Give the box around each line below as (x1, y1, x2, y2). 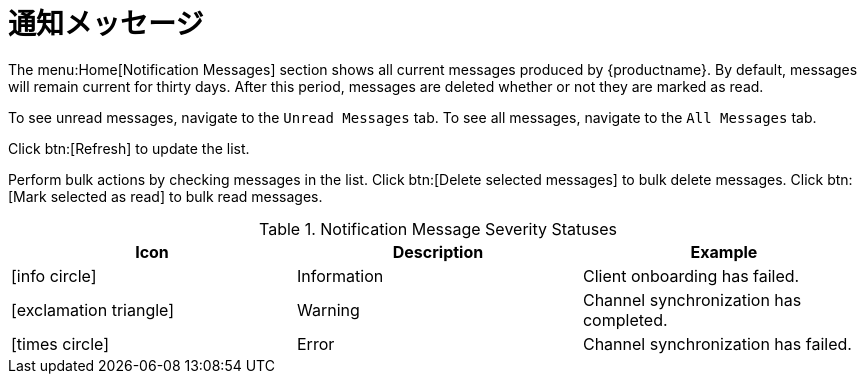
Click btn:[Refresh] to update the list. (8, 139, 250, 157)
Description (392, 241, 484, 262)
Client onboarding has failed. (582, 265, 800, 286)
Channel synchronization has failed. (582, 333, 852, 354)
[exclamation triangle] (11, 299, 175, 320)
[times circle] (11, 333, 110, 354)
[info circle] (11, 265, 97, 286)
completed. (582, 309, 668, 330)
